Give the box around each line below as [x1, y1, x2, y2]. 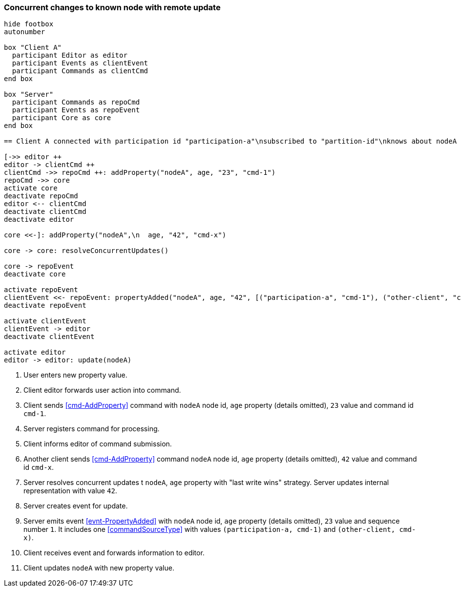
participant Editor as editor [12, 51, 127, 60]
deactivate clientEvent [4, 333, 95, 341]
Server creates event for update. [23, 502, 128, 510]
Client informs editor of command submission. [23, 440, 172, 448]
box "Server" [4, 90, 54, 99]
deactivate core [4, 270, 66, 278]
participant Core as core [12, 114, 111, 122]
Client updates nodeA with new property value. [23, 564, 174, 572]
